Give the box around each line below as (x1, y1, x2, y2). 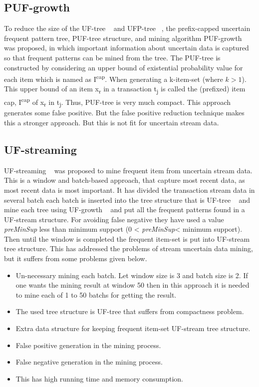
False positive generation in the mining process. (15, 340, 161, 350)
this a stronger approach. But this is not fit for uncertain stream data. (4, 117, 219, 127)
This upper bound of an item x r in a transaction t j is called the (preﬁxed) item (4, 83, 246, 95)
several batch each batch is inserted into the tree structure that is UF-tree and (4, 194, 251, 205)
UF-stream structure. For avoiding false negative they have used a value (4, 214, 224, 224)
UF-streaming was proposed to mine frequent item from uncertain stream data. (4, 165, 253, 175)
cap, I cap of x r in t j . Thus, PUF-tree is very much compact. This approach (4, 95, 231, 108)
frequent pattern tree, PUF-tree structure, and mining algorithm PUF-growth (4, 32, 242, 43)
